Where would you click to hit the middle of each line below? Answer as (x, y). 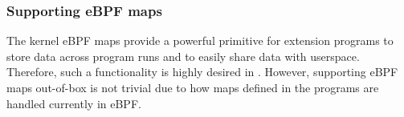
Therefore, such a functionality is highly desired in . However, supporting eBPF (202, 72)
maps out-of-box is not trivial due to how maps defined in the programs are (193, 87)
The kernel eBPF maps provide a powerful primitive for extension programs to (200, 40)
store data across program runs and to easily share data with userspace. (183, 56)
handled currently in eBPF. (74, 103)
